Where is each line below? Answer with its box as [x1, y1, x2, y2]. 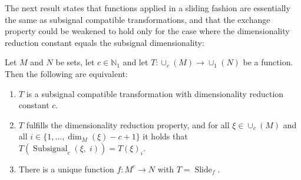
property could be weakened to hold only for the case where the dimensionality [5, 25, 290, 37]
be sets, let [55, 56, 95, 68]
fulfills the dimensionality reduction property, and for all [26, 118, 230, 131]
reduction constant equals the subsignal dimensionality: [5, 36, 204, 48]
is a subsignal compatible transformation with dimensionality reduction [26, 87, 284, 99]
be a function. [243, 56, 293, 68]
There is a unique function [18, 162, 114, 175]
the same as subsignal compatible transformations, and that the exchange [5, 13, 270, 25]
